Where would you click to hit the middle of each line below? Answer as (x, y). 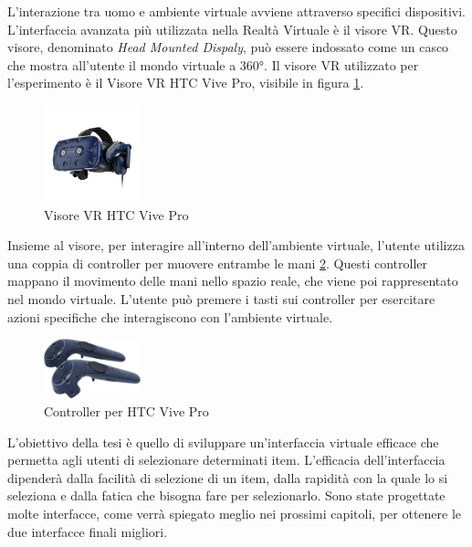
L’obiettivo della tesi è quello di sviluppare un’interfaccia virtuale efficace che (223, 442)
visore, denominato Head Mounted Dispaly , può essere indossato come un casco (228, 47)
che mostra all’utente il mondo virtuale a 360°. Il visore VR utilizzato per (213, 64)
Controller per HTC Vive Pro (126, 411)
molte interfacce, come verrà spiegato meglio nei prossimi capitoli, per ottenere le (235, 513)
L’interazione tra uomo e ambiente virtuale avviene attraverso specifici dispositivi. (236, 11)
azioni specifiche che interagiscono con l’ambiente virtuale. (170, 316)
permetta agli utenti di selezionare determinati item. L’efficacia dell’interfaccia (226, 460)
